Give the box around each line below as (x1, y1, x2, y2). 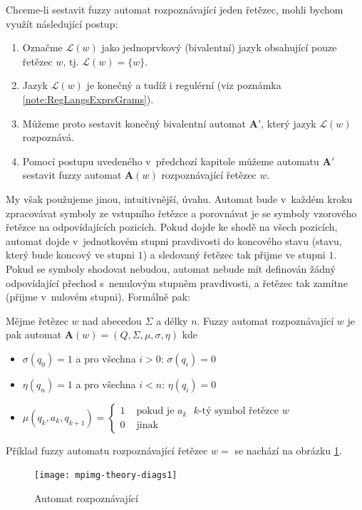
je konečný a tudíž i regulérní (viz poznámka (86, 78, 281, 93)
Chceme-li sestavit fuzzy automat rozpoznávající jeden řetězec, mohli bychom (6, 2, 343, 16)
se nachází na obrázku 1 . (234, 442, 342, 457)
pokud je (136, 406, 175, 417)
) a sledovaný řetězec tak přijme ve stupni (143, 247, 326, 262)
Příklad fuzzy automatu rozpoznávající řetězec (6, 442, 208, 457)
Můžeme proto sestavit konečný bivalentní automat (22, 115, 247, 130)
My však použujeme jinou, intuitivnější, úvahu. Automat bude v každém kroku (6, 191, 353, 206)
